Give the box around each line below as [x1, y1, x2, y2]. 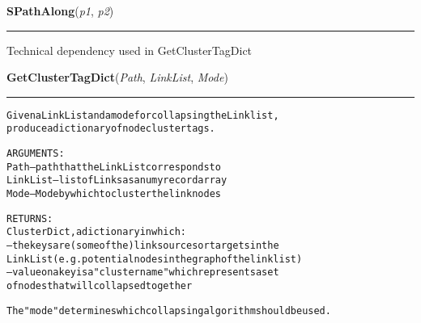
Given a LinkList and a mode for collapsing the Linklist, [6, 109, 279, 121]
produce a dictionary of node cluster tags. [6, 123, 215, 135]
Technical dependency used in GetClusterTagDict [6, 41, 253, 58]
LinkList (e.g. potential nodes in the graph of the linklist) [6, 253, 303, 265]
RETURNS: [6, 212, 53, 224]
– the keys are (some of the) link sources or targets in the [6, 240, 279, 252]
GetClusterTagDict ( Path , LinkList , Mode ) [6, 69, 228, 86]
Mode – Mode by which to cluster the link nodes [6, 188, 221, 200]
